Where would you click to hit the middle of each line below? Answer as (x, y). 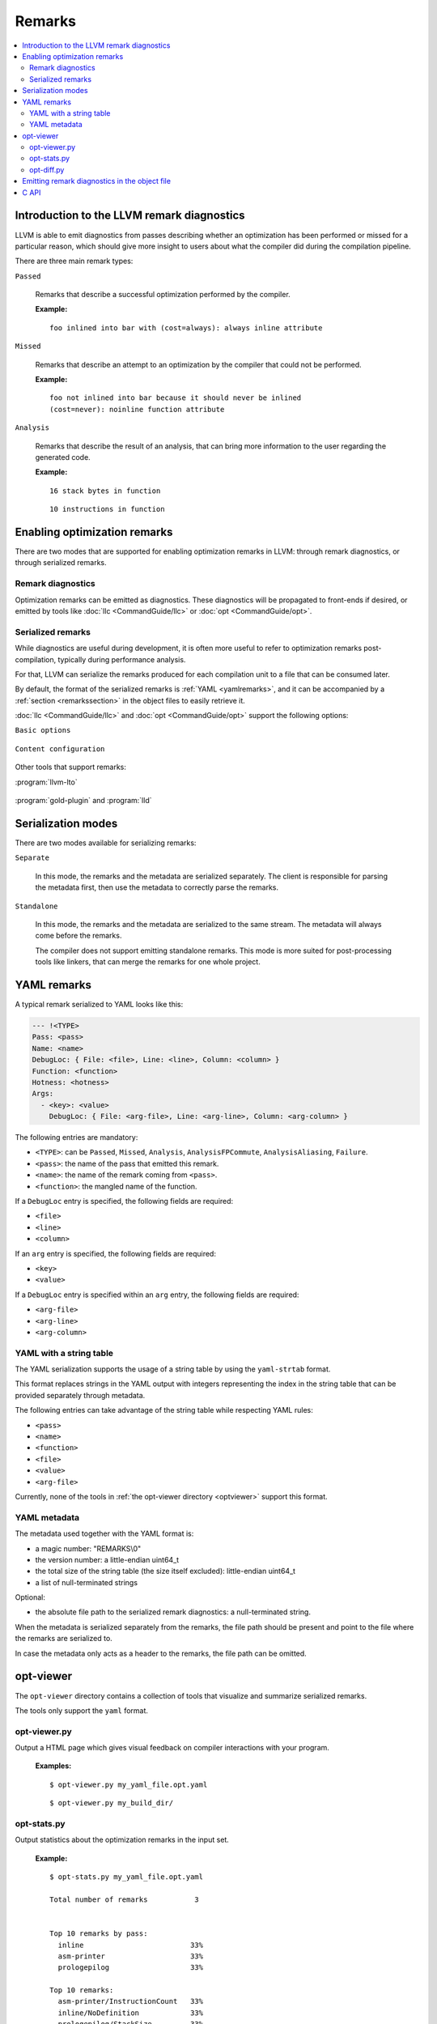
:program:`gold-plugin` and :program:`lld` (83, 801)
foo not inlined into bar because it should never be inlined (176, 398)
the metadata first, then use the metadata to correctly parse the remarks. (157, 887)
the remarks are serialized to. (64, 1639)
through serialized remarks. (61, 563)
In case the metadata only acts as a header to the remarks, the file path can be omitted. (161, 1653)
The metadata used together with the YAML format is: (104, 1533)
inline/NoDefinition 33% (131, 2013)
